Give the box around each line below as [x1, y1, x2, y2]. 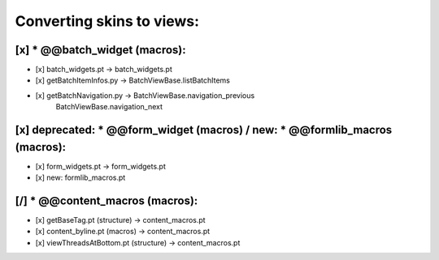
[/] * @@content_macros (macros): [15, 194, 198, 207]
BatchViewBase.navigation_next [55, 102, 163, 112]
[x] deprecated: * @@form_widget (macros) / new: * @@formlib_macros [15, 123, 393, 137]
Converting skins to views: [15, 12, 199, 30]
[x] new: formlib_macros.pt [35, 173, 126, 182]
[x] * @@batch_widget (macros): [15, 43, 186, 57]
